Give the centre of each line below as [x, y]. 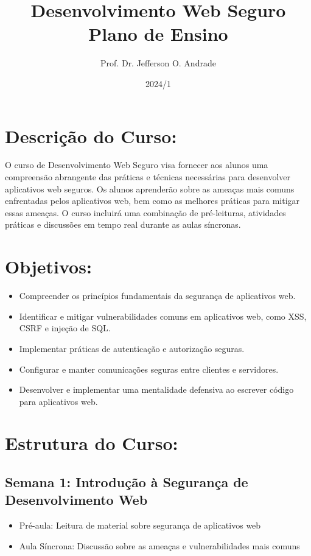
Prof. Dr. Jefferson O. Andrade [158, 63]
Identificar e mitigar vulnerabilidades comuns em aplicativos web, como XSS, [163, 316]
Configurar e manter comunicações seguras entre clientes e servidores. [149, 369]
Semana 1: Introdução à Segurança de [127, 482]
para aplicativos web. [58, 401]
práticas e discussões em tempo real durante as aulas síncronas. [123, 224]
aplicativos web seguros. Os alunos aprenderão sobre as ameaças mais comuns [150, 188]
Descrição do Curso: [91, 135]
